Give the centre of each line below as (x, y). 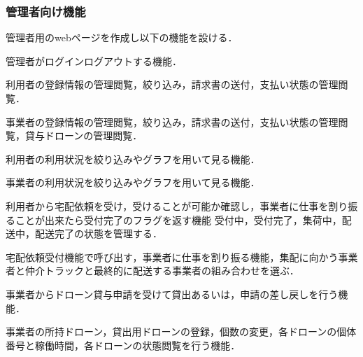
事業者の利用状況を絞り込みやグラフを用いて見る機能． (133, 182)
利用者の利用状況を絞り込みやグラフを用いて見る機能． (133, 159)
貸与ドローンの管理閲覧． (84, 135)
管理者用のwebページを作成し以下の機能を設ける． (122, 37)
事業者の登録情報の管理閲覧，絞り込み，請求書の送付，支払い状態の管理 (172, 121)
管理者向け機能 (46, 11)
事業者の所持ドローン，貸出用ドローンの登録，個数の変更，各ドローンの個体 (181, 331)
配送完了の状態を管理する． (98, 233)
